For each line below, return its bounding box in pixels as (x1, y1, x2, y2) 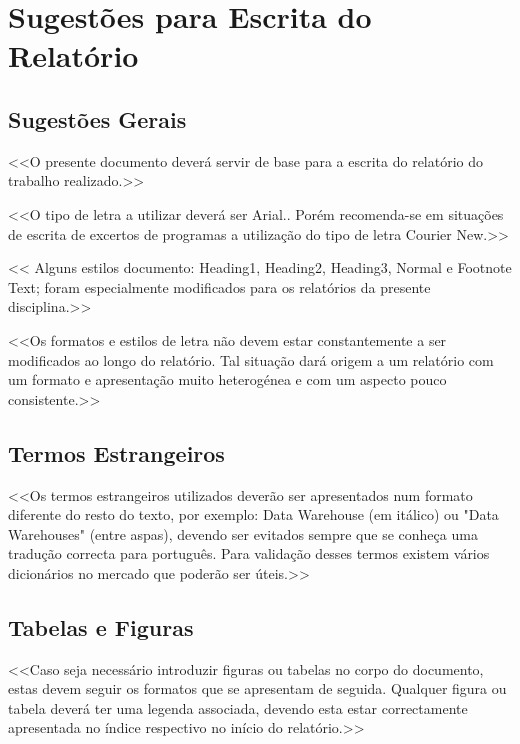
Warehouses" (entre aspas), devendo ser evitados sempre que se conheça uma (8, 523, 478, 544)
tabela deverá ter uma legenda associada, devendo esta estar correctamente (8, 697, 468, 718)
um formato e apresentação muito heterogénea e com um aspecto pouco (8, 369, 447, 390)
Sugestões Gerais (8, 103, 187, 134)
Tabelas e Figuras (8, 611, 194, 642)
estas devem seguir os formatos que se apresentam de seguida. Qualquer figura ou (8, 678, 507, 699)
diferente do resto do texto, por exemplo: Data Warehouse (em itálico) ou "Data (8, 504, 499, 525)
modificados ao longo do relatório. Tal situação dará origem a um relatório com (8, 349, 494, 370)
